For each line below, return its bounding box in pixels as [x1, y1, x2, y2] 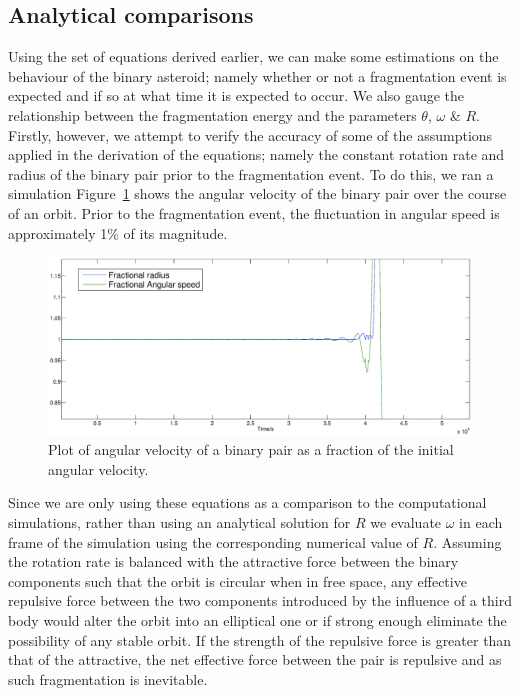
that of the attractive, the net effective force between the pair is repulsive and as [8, 649, 502, 670]
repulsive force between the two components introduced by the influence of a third [8, 590, 512, 611]
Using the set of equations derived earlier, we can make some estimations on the [8, 46, 499, 67]
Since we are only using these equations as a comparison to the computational [8, 492, 487, 513]
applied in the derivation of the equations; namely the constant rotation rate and [8, 144, 505, 165]
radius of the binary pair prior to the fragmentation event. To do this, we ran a [8, 163, 494, 184]
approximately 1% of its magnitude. [8, 222, 228, 243]
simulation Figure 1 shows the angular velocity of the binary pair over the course [8, 183, 507, 204]
